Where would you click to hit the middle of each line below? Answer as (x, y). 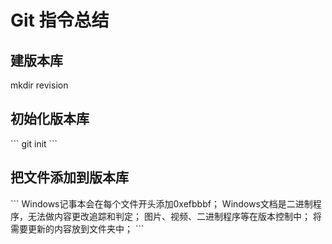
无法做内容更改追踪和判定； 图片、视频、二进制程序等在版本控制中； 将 (174, 216)
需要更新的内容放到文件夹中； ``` (77, 228)
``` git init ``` (34, 143)
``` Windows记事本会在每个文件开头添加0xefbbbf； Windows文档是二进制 (161, 203)
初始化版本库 (50, 119)
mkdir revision (39, 85)
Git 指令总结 (60, 20)
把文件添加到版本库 (69, 177)
